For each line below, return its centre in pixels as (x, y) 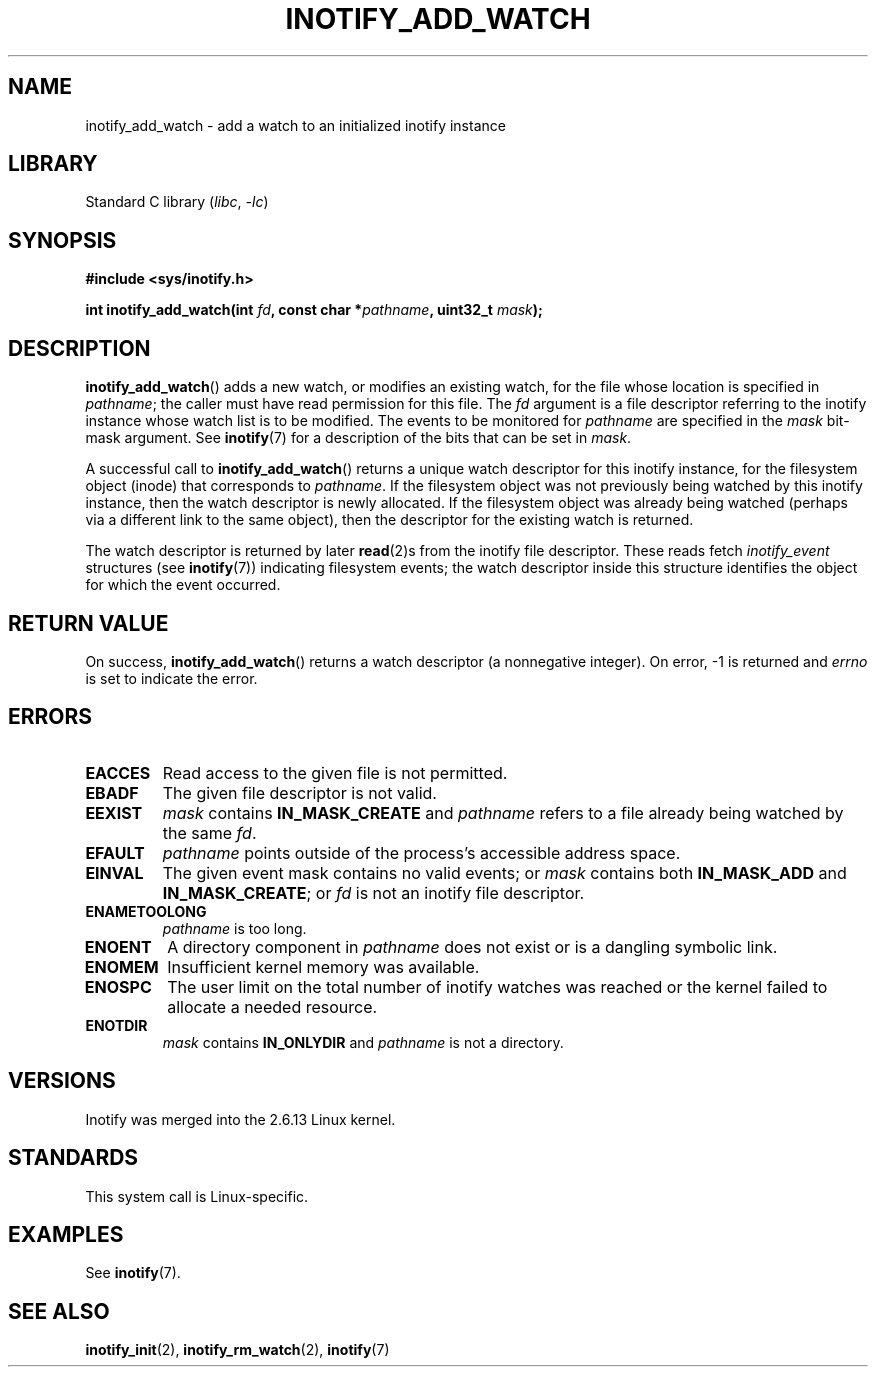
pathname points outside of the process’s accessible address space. (421, 852)
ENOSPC (118, 986)
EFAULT (115, 852)
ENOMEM (121, 966)
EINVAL (114, 872)
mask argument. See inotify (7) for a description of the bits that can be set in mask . (358, 438)
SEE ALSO (59, 1311)
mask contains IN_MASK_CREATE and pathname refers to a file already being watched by (503, 812)
